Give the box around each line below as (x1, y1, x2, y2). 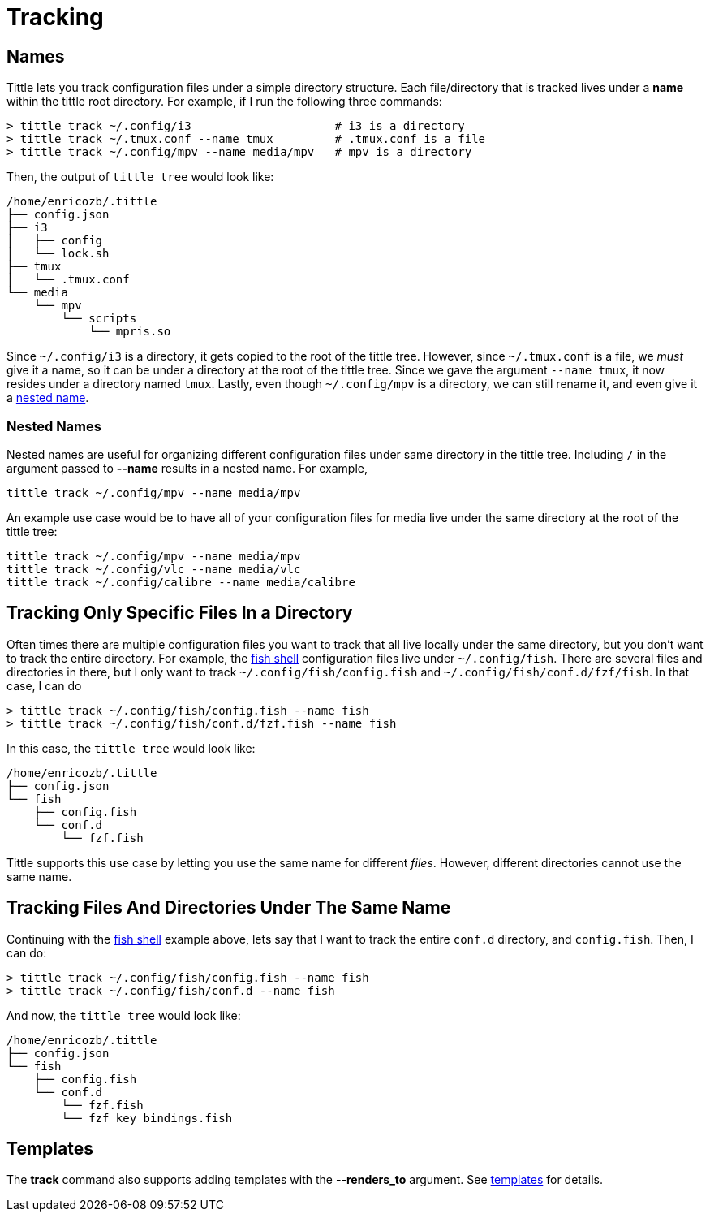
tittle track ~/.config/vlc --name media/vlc (6, 562, 301, 576)
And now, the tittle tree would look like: (6, 1008, 241, 1022)
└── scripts (61, 312, 137, 326)
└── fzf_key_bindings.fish (61, 1111, 233, 1125)
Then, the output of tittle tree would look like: (6, 170, 274, 184)
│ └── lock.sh (6, 247, 110, 261)
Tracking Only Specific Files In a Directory (6, 603, 353, 624)
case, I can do (6, 678, 82, 693)
